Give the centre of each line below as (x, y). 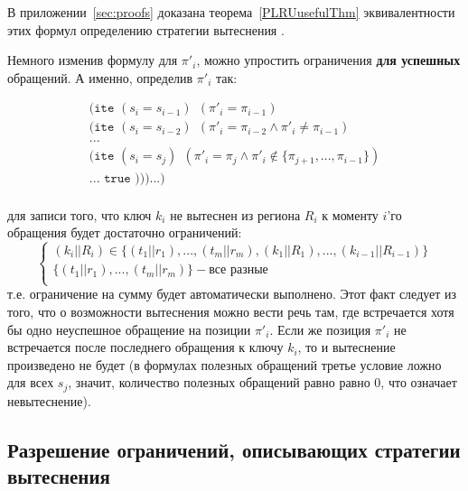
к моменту (350, 214)
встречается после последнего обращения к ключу (145, 347)
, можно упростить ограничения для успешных (328, 60)
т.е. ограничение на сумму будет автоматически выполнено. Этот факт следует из (232, 294)
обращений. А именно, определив (100, 77)
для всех (31, 382)
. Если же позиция (320, 329)
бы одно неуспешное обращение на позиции (129, 329)
